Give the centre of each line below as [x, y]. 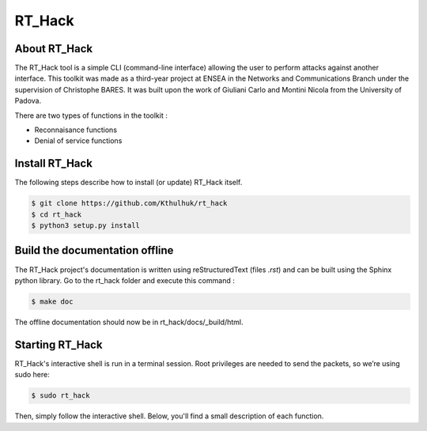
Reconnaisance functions [76, 130]
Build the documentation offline [94, 250]
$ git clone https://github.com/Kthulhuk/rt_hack [129, 203]
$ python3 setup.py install [85, 226]
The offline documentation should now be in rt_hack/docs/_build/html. [129, 322]
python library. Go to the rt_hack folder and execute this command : [125, 280]
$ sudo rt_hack [60, 396]
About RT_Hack [54, 49]
